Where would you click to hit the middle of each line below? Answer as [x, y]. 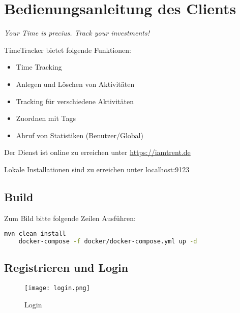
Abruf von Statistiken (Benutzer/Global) [80, 135]
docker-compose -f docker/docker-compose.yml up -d [108, 242]
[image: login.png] [57, 288]
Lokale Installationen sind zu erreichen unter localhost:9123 [97, 169]
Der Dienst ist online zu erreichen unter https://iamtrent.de [97, 152]
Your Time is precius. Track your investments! [77, 33]
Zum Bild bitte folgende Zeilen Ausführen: [70, 218]
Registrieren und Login [66, 268]
